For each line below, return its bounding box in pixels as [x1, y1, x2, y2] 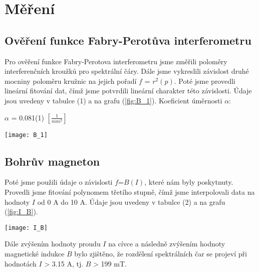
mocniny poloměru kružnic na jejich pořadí [5, 75, 137, 86]
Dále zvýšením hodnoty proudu [5, 238, 101, 249]
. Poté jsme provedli [174, 75, 235, 86]
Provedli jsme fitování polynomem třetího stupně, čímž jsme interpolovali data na [5, 187, 255, 197]
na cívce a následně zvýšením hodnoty [108, 238, 225, 249]
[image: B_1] [5, 131, 48, 139]
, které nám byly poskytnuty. [144, 177, 233, 187]
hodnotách [5, 258, 37, 268]
